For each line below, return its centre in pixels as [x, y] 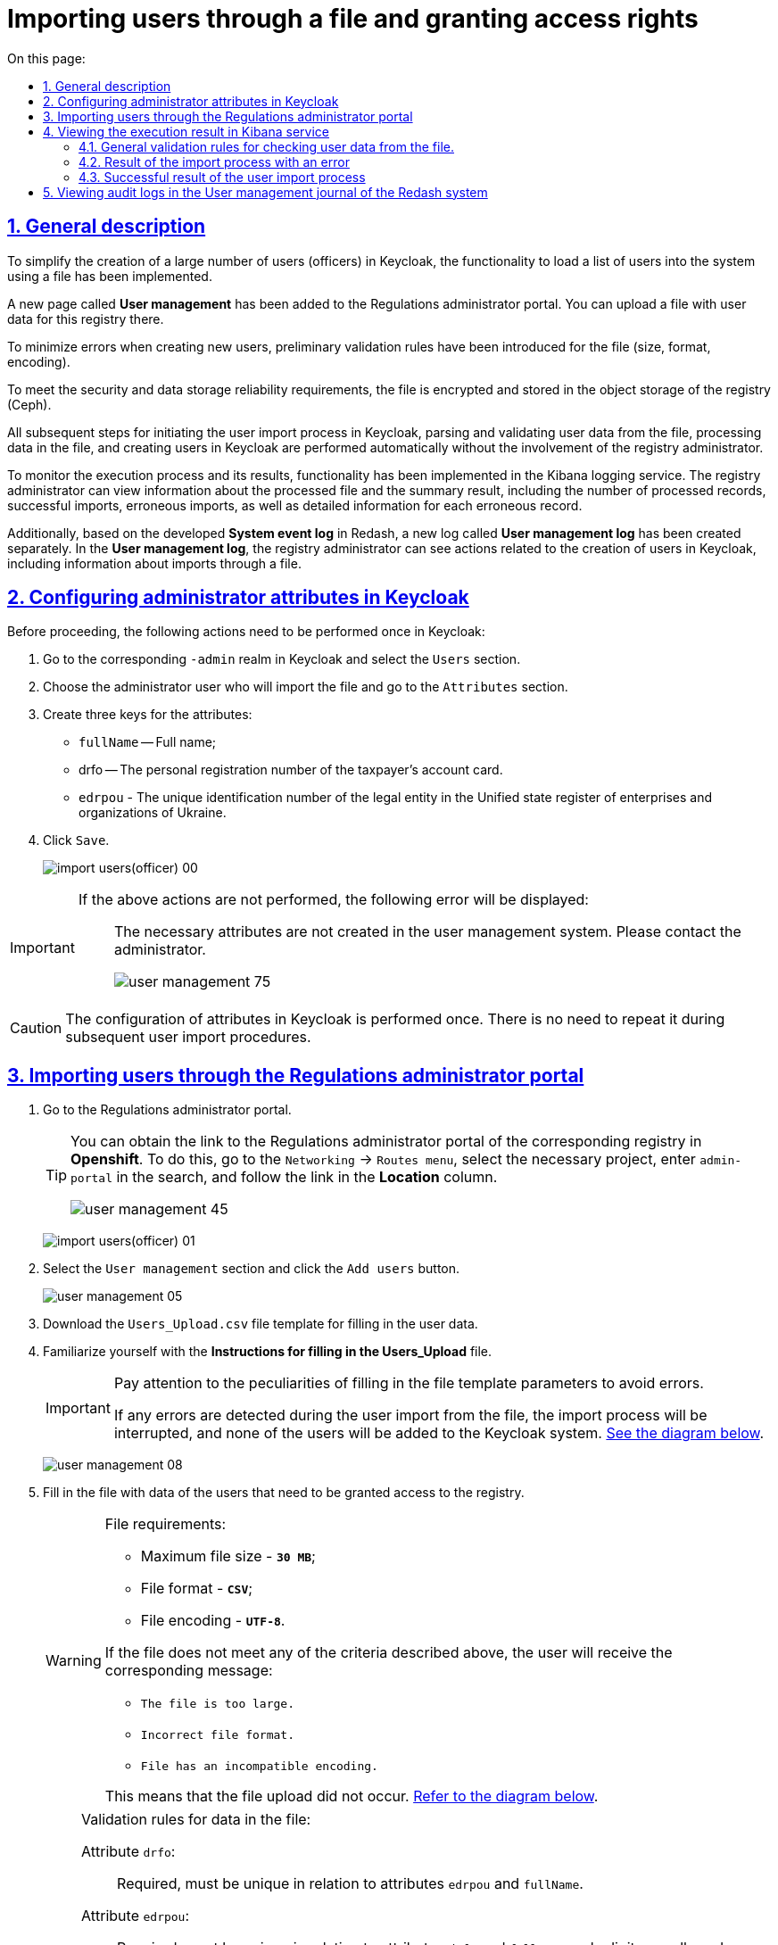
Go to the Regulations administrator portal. [167, 1110]
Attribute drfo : [128, 1852]
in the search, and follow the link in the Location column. [307, 1177]
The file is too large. [217, 1704]
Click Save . [76, 840]
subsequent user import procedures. [188, 1037]
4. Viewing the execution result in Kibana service [186, 131]
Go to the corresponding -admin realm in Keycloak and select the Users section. [282, 659]
